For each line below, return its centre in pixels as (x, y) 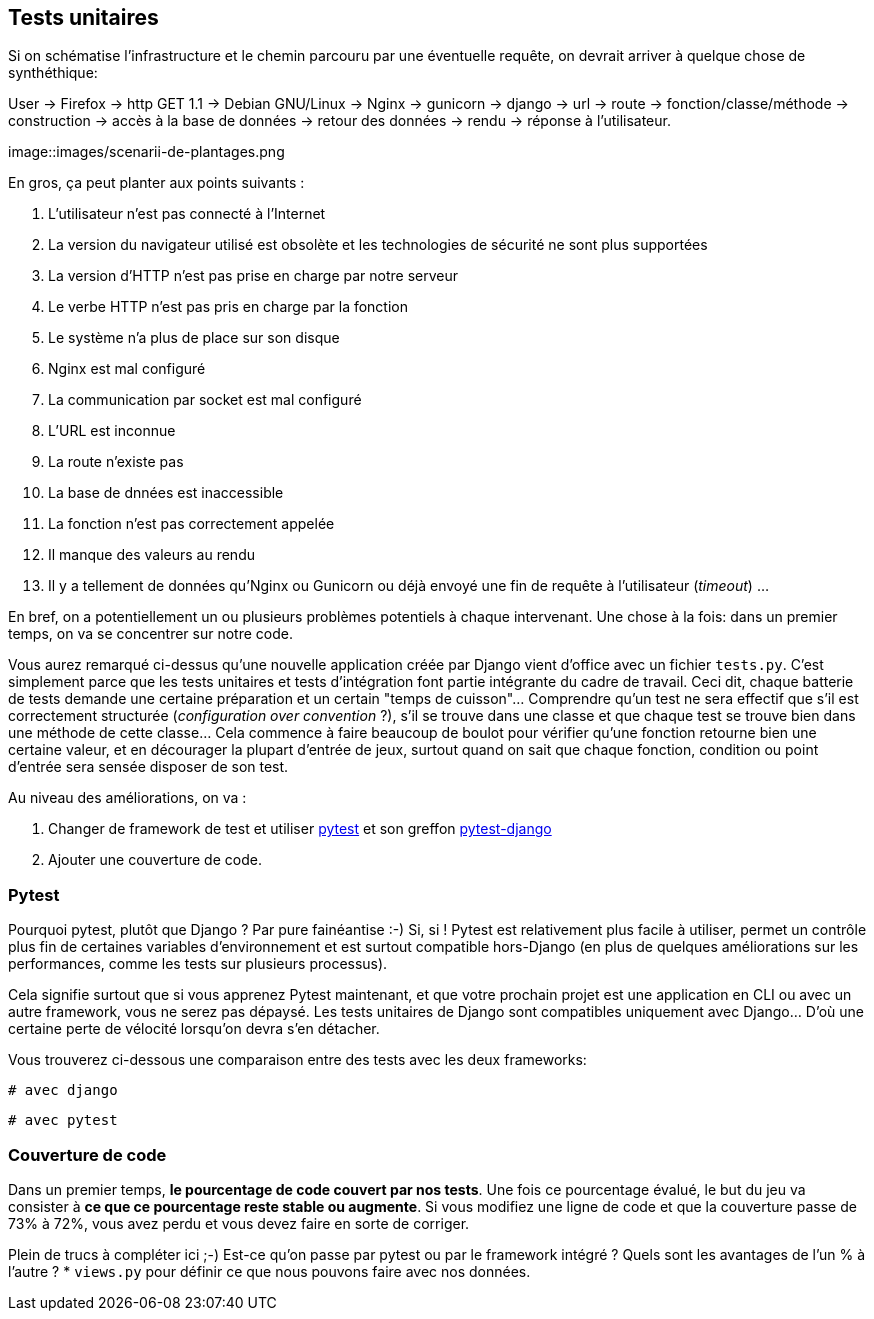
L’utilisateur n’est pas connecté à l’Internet (187, 214)
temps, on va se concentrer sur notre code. (150, 634)
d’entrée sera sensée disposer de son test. (148, 767)
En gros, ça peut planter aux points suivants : (156, 183)
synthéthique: (53, 73)
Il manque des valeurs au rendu (151, 555)
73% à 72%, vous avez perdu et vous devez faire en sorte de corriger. (239, 1223)
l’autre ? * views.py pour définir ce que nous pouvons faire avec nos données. (269, 1271)
